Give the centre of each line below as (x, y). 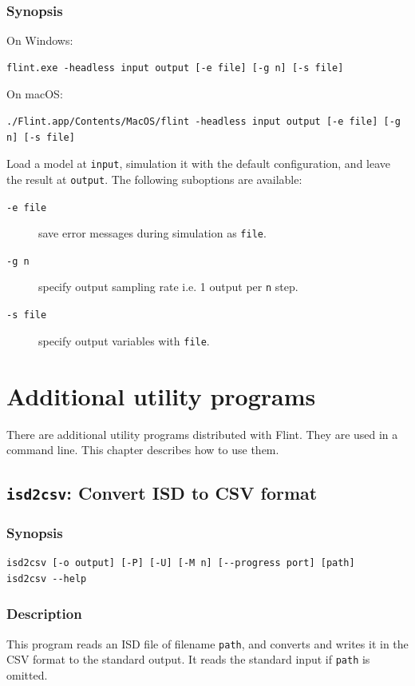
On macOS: (35, 94)
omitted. (27, 675)
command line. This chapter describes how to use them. (143, 450)
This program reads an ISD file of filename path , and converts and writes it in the (207, 643)
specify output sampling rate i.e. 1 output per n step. (168, 287)
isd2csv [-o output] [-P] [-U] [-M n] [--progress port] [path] (181, 563)
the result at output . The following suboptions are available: (154, 179)
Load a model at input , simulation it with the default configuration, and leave (199, 164)
